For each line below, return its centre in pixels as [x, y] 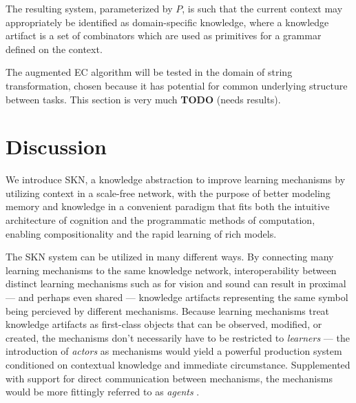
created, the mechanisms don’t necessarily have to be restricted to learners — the [178, 337]
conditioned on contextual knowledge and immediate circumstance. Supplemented [178, 364]
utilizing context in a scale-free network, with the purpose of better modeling [168, 193]
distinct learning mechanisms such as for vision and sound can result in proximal [176, 283]
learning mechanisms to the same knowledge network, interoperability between [171, 270]
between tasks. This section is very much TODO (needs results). [143, 99]
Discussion [56, 146]
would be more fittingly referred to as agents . [103, 392]
